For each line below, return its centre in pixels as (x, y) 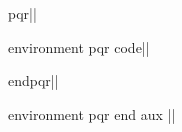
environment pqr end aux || (92, 113)
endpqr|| (33, 80)
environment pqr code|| (79, 46)
